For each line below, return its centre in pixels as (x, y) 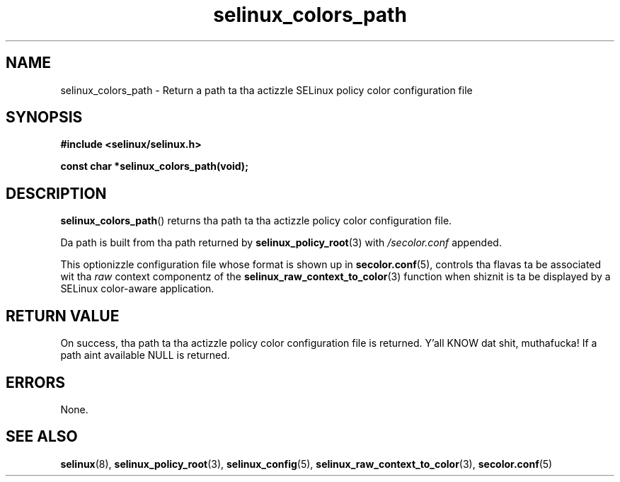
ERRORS (36, 382)
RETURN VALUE (63, 316)
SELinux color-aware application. (137, 289)
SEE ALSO (42, 437)
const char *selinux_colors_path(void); (154, 166)
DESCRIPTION (56, 193)
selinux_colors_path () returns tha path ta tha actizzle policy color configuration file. (256, 221)
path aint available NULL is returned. (145, 355)
